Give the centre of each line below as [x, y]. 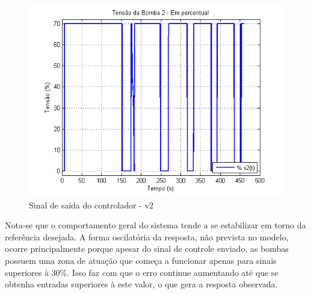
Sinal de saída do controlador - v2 [91, 205]
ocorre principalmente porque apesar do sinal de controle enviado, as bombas [147, 249]
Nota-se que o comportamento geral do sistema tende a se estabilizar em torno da [155, 225]
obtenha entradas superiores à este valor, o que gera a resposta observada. [141, 284]
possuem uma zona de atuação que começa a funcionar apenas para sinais [141, 260]
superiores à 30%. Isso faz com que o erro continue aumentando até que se [142, 272]
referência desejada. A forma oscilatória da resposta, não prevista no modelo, [147, 236]
